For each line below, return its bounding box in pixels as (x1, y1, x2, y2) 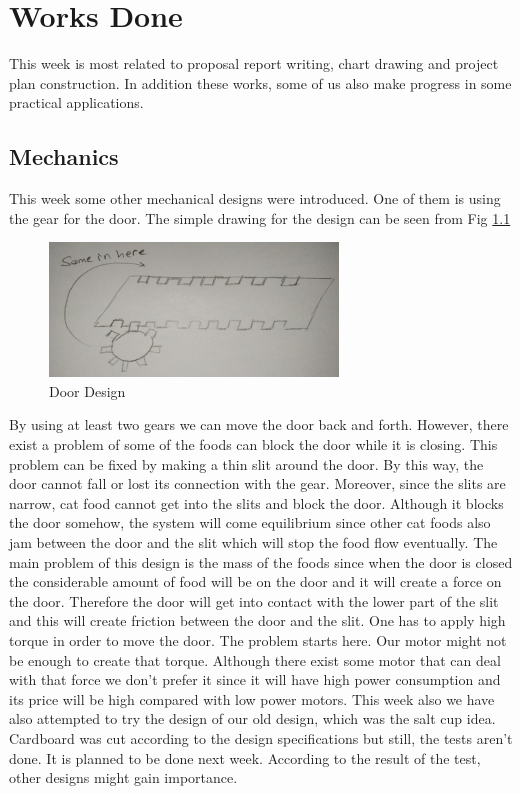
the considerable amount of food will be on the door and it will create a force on (9, 571, 502, 592)
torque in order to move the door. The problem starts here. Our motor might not (9, 630, 507, 651)
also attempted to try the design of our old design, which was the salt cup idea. (9, 708, 496, 729)
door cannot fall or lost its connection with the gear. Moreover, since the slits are (9, 473, 506, 494)
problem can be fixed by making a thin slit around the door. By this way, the (9, 453, 484, 474)
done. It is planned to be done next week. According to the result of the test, (9, 747, 481, 768)
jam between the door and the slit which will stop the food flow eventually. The (9, 532, 498, 553)
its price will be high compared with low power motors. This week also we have (9, 688, 495, 709)
